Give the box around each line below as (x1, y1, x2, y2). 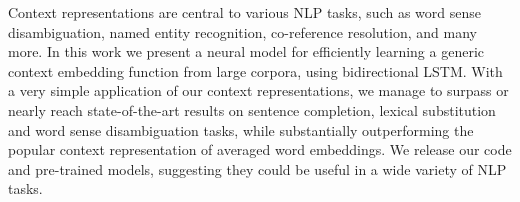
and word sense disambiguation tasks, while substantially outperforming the (8, 119, 474, 140)
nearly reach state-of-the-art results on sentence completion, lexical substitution (8, 99, 496, 120)
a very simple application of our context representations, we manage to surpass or (8, 80, 509, 101)
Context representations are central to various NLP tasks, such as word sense (8, 2, 481, 22)
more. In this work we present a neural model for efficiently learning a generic (8, 41, 484, 62)
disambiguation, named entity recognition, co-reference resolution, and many (8, 21, 477, 42)
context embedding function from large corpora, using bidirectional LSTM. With (8, 60, 503, 81)
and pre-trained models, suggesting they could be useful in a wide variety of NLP (8, 158, 507, 179)
